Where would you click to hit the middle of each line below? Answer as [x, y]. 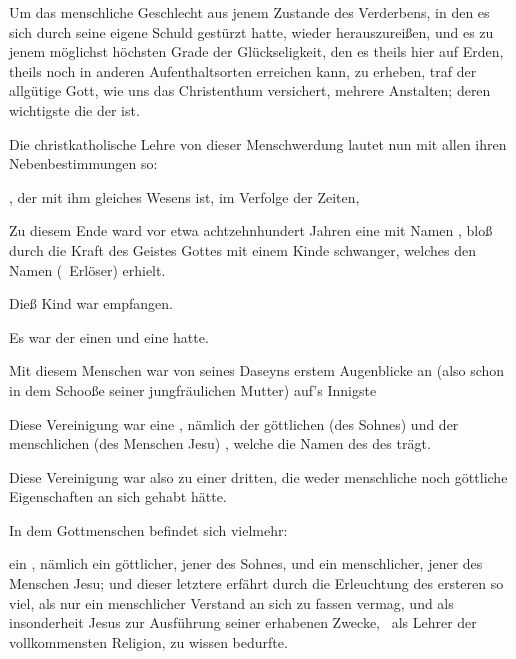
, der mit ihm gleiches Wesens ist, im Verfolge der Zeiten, [184, 196]
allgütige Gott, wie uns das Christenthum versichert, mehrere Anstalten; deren [250, 90]
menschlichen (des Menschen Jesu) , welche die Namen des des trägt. [220, 443]
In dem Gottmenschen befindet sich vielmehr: [148, 529]
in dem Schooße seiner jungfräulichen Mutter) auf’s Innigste [193, 389]
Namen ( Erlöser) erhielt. [87, 269]
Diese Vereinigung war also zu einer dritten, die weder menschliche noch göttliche [258, 476]
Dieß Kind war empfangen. [91, 303]
